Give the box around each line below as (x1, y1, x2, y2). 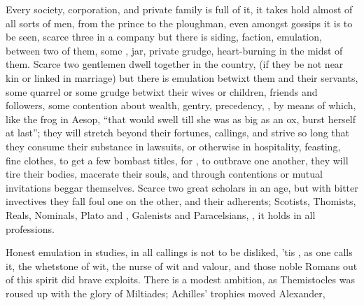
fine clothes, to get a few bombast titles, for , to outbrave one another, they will (6, 152, 349, 167)
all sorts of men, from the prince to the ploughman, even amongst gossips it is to (6, 15, 353, 30)
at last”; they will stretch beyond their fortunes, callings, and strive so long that (6, 125, 350, 140)
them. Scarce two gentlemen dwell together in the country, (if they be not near (6, 57, 344, 71)
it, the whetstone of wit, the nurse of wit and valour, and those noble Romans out (6, 258, 358, 273)
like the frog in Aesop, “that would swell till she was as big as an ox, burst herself (6, 111, 356, 126)
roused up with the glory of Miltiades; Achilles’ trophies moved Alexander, (6, 285, 325, 300)
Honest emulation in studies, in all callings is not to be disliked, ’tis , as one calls (6, 245, 353, 260)
